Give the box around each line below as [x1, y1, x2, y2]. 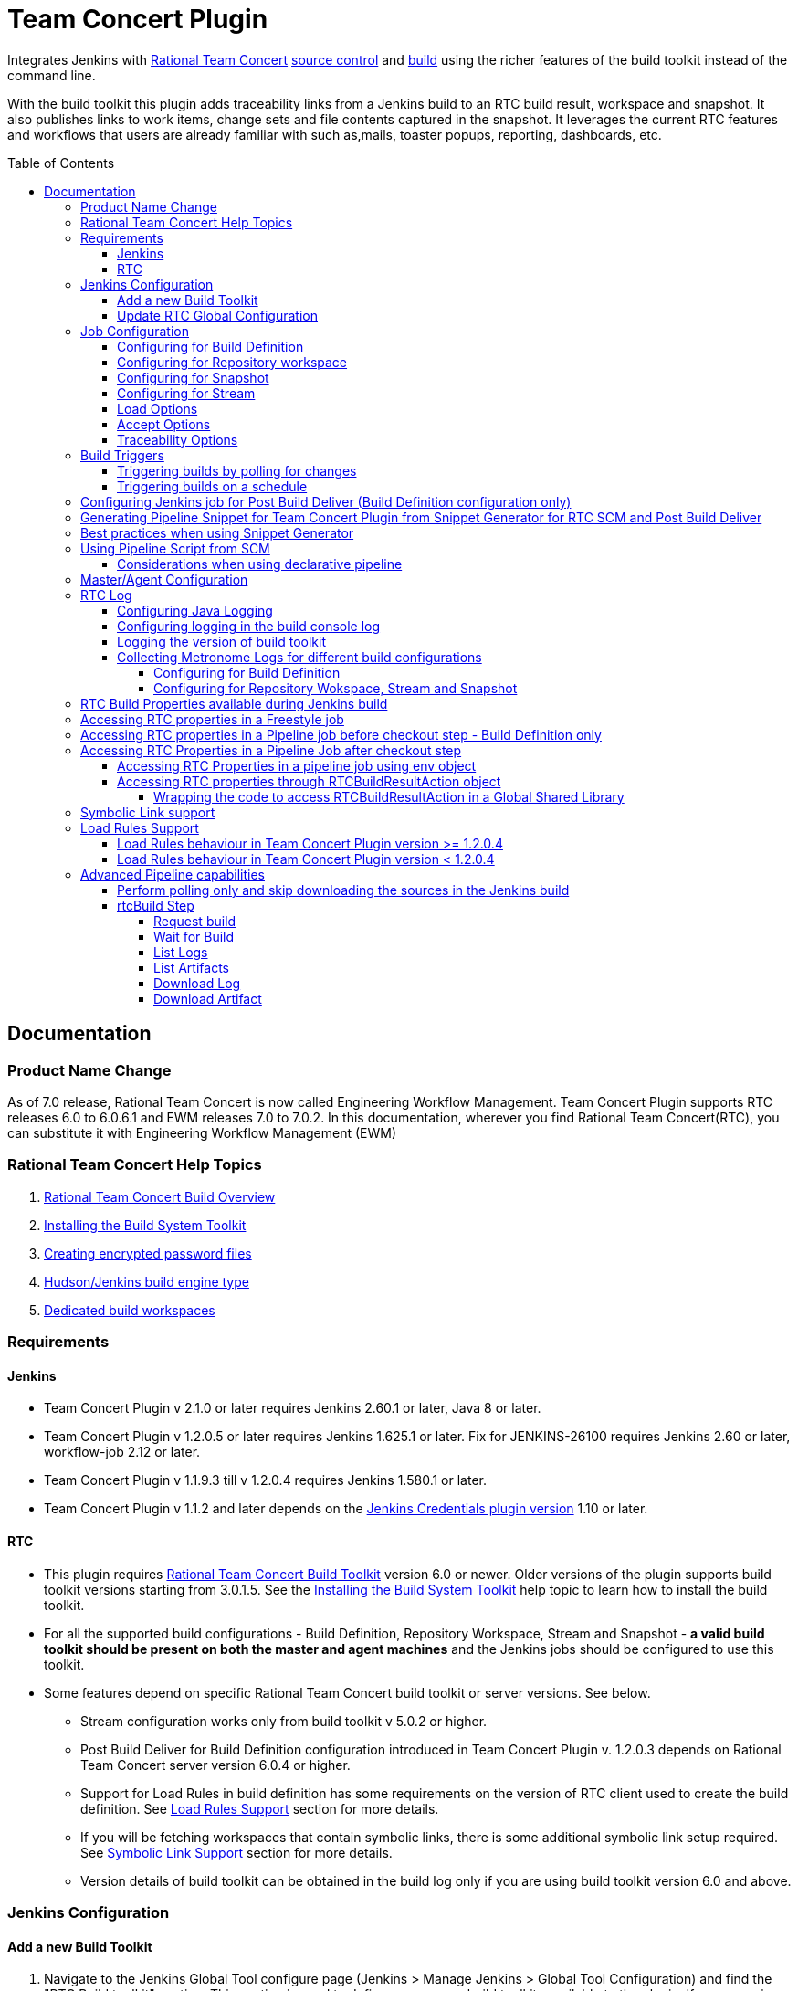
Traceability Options [117, 431, 238, 448]
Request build [153, 912, 236, 929]
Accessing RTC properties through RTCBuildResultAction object [117, 773, 501, 789]
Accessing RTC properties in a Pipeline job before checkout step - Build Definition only [80, 726, 602, 743]
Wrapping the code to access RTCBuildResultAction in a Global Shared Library [153, 788, 625, 805]
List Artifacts [153, 959, 229, 975]
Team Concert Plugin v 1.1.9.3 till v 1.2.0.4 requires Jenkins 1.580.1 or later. [44, 1472, 487, 1489]
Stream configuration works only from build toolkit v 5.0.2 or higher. [80, 1712, 488, 1729]
